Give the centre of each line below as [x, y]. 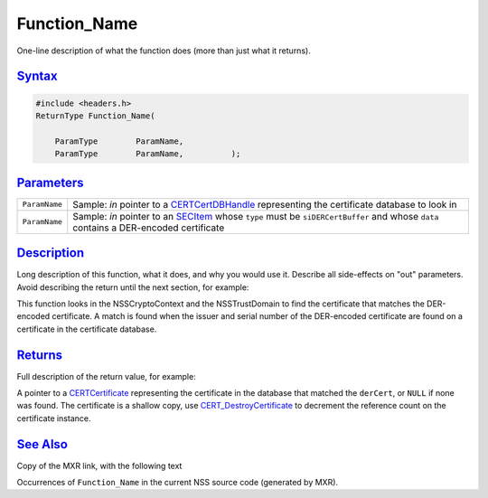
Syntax [37, 76]
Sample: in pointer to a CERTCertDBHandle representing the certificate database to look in [265, 204]
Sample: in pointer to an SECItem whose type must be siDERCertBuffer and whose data [256, 216]
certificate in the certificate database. [87, 329]
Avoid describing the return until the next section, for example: [133, 287]
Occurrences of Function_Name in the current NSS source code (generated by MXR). [178, 483]
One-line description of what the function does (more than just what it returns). [164, 51]
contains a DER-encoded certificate [149, 228]
